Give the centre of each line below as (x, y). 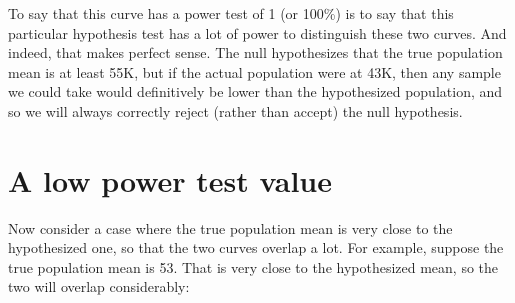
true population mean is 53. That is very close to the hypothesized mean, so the (253, 266)
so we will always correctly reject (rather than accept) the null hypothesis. (235, 110)
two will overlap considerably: (99, 286)
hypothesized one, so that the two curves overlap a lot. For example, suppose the (256, 247)
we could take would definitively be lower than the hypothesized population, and (255, 91)
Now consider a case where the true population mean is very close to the (230, 227)
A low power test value (170, 179)
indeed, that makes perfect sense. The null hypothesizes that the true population (255, 52)
